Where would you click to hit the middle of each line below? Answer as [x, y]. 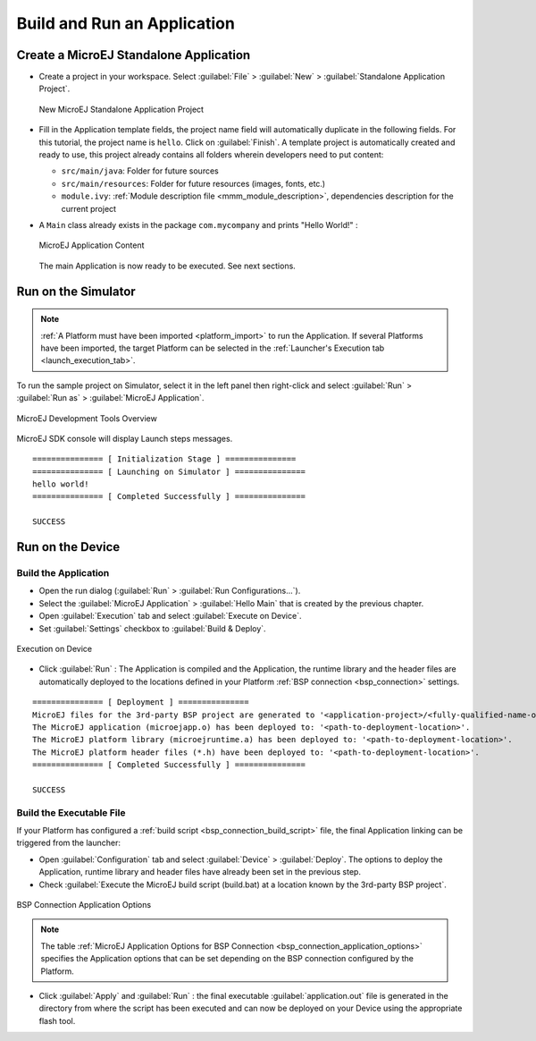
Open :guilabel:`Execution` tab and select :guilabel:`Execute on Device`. [170, 616]
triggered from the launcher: [68, 843]
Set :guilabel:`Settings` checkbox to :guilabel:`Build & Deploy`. [153, 628]
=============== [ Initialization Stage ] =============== [164, 459]
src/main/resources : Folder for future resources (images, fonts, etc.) [193, 183]
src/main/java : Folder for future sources [140, 171]
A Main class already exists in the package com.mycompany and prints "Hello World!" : [198, 224]
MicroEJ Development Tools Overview [87, 418]
